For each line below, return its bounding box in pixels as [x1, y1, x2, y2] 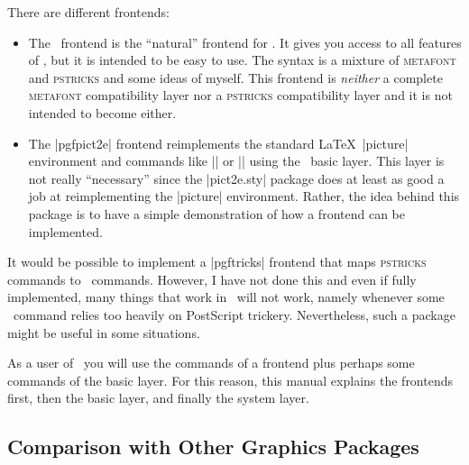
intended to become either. [28, 103, 177, 122]
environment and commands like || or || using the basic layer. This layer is [28, 151, 445, 170]
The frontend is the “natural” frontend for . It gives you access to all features [28, 32, 462, 51]
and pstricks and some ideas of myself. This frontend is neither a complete [28, 68, 443, 87]
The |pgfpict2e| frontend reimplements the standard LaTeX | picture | [28, 133, 409, 152]
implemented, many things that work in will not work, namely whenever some [7, 287, 445, 306]
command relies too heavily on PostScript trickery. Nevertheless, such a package [13, 305, 455, 324]
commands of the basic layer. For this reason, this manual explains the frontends [7, 370, 454, 389]
